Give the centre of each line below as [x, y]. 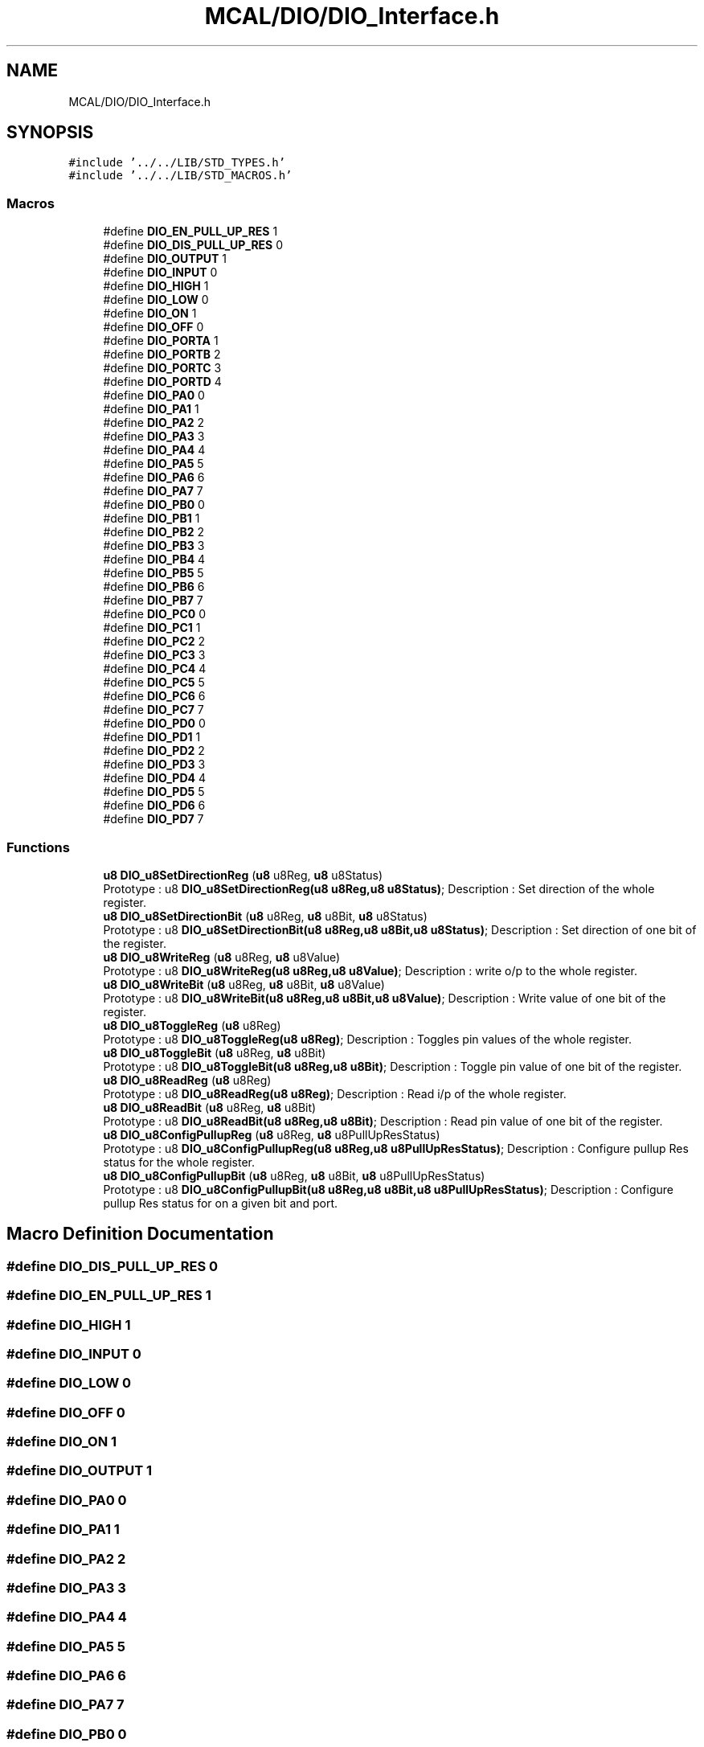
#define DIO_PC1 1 [152, 628]
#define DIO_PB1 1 [151, 519]
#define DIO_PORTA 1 [161, 341]
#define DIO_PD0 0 [154, 724]
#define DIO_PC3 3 [154, 655]
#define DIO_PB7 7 [153, 601]
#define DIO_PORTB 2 [162, 355]
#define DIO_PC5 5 [154, 683]
